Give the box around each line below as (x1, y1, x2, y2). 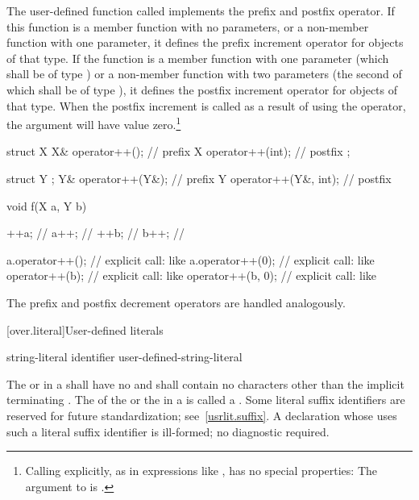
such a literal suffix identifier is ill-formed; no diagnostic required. (6, 423, 330, 440)
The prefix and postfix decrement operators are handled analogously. (6, 294, 346, 310)
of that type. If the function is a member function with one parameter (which (6, 49, 389, 66)
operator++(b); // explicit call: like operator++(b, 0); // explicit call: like (6, 267, 377, 284)
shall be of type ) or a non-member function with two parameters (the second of (6, 65, 402, 82)
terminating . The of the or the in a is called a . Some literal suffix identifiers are (6, 391, 405, 408)
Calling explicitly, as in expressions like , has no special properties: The (25, 462, 378, 479)
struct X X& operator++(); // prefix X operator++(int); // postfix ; (6, 143, 351, 160)
